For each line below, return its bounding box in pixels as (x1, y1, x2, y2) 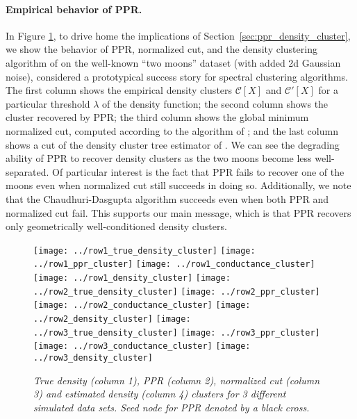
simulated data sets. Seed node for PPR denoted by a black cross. (33, 400, 310, 414)
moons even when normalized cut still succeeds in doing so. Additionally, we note (6, 178, 351, 192)
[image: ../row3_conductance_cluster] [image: (33, 341, 251, 352)
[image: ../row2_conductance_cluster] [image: (33, 300, 251, 311)
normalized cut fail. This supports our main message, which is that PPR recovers (6, 205, 351, 220)
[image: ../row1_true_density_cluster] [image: (33, 245, 256, 256)
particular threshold (6, 96, 90, 110)
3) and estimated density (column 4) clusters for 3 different (33, 386, 286, 401)
